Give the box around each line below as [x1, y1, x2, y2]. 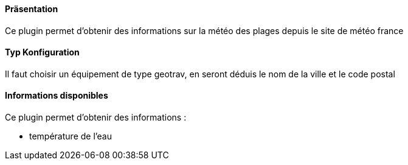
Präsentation [5, 4, 58, 14]
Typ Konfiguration [5, 47, 80, 58]
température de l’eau [29, 131, 112, 142]
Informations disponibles [5, 90, 108, 101]
